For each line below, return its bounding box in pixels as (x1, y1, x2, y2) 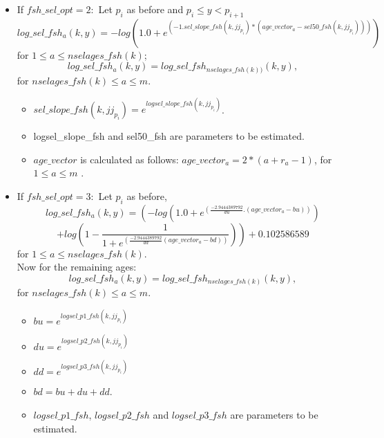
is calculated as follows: (80, 152, 179, 166)
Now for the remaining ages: (17, 259, 137, 274)
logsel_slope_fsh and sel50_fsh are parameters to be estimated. (33, 129, 305, 143)
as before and (126, 2, 184, 16)
